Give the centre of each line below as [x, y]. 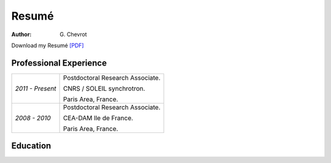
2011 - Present [36, 88]
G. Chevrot [73, 34]
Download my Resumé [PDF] [48, 45]
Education [31, 146]
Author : [21, 34]
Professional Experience [59, 63]
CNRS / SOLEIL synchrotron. [104, 88]
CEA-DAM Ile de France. [98, 118]
